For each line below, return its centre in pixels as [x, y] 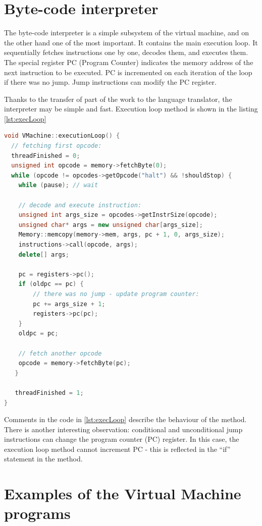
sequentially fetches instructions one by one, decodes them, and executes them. [126, 52]
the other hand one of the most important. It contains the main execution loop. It [131, 42]
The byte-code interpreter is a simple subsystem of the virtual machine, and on [127, 33]
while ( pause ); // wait [58, 185]
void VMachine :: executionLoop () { [62, 136]
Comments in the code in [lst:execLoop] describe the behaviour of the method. [125, 419]
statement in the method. [43, 459]
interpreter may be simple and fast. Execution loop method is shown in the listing [131, 109]
